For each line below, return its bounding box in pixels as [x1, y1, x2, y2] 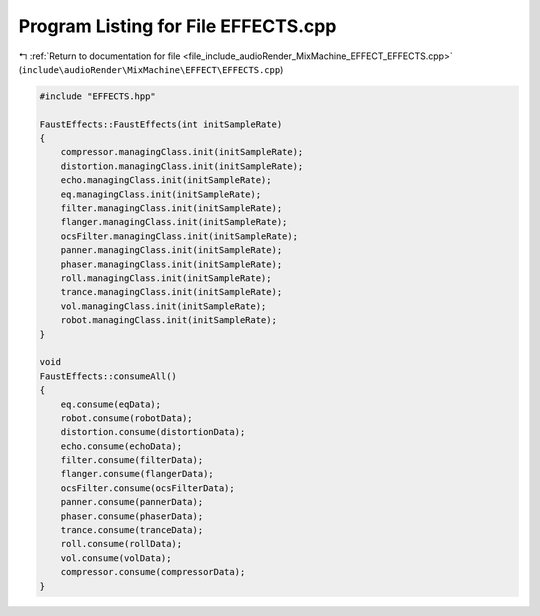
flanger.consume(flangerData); [60, 468, 214, 480]
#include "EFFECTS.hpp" [39, 90, 157, 102]
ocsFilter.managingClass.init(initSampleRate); [60, 230, 299, 242]
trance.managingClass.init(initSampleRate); [60, 286, 283, 298]
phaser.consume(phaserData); [60, 510, 204, 522]
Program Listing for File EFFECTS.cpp [18, 15, 337, 37]
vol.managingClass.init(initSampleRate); [60, 300, 267, 312]
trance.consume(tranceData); [60, 525, 204, 536]
